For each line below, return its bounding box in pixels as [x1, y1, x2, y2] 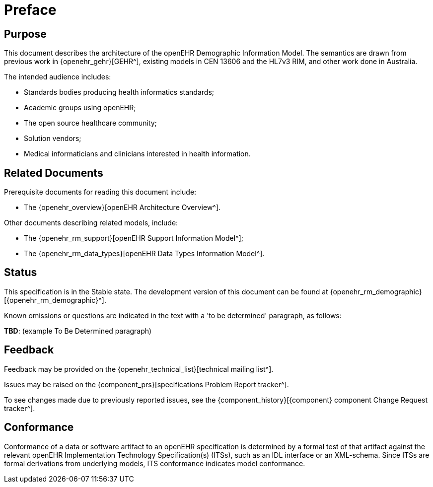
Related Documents [4, 166, 103, 179]
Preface [4, 1, 57, 18]
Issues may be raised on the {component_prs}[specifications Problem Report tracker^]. [4, 380, 289, 389]
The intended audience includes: [4, 72, 111, 81]
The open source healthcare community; [24, 119, 157, 128]
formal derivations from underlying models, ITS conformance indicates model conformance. [4, 459, 305, 468]
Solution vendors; [24, 134, 81, 143]
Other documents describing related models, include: [4, 218, 178, 227]
